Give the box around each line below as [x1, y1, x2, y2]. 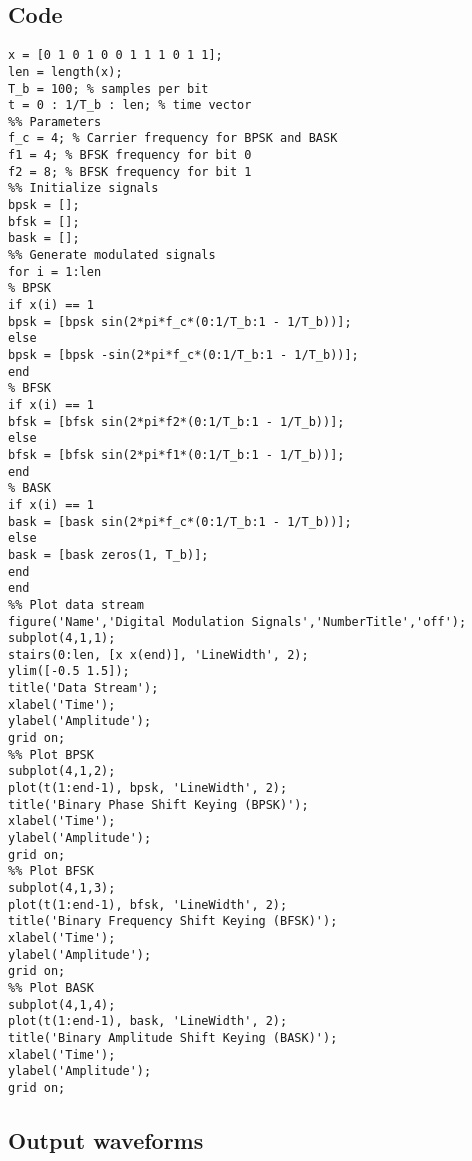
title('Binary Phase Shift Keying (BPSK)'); [8, 797, 309, 812]
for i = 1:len [8, 264, 102, 279]
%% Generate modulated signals [8, 248, 216, 263]
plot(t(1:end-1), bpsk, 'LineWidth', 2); [8, 781, 288, 796]
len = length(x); [8, 64, 123, 79]
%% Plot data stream [8, 597, 145, 612]
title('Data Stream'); [8, 681, 159, 696]
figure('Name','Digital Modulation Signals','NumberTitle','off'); [8, 614, 467, 629]
